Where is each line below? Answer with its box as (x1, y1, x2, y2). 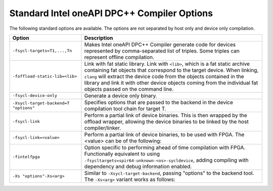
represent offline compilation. (84, 54, 154, 61)
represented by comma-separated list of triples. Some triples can (84, 47, 240, 54)
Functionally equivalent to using (84, 150, 160, 157)
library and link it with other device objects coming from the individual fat (84, 79, 258, 86)
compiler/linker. (84, 124, 121, 131)
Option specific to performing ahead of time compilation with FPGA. (84, 144, 246, 151)
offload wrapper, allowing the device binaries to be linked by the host (84, 118, 249, 125)
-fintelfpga (12, 154, 40, 160)
